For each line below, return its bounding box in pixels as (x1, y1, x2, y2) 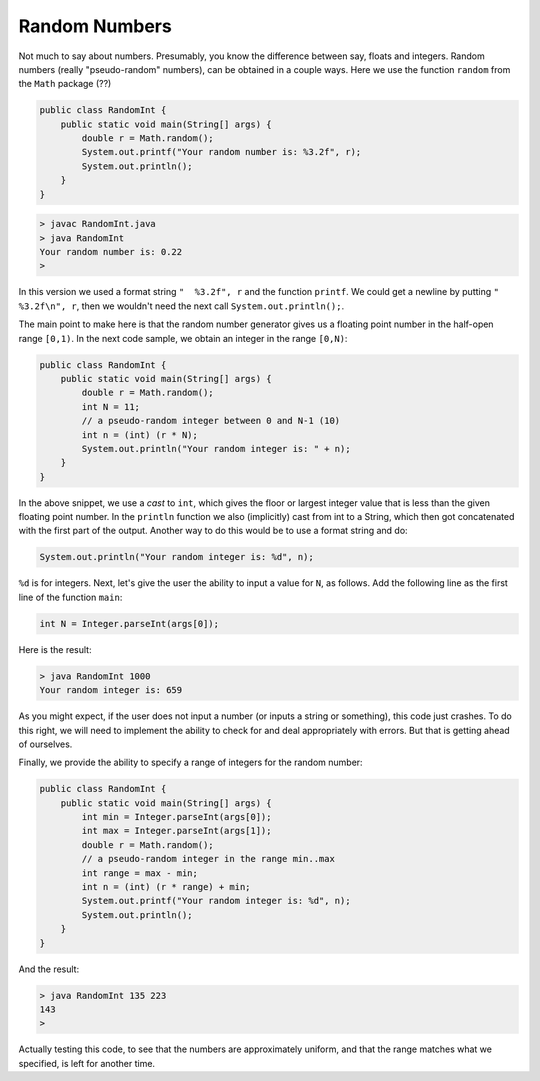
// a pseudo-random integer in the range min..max (81, 853, 335, 865)
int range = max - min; (81, 867, 199, 879)
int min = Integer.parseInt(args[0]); (81, 811, 272, 823)
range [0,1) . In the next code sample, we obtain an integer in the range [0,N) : (18, 332, 348, 344)
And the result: (18, 963, 80, 975)
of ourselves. (18, 738, 73, 750)
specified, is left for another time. (18, 1057, 155, 1069)
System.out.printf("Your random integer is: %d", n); (81, 895, 351, 907)
